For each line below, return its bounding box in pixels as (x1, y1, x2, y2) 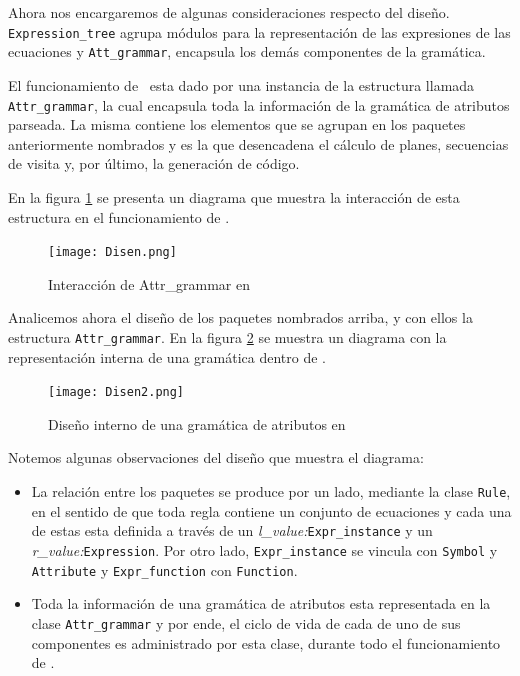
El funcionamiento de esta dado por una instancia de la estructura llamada (8, 74, 475, 95)
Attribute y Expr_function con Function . (31, 559, 298, 580)
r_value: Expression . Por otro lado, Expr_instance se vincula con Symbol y (31, 539, 498, 560)
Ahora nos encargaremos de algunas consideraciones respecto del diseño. (8, 2, 450, 22)
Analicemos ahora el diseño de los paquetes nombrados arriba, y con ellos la (8, 307, 473, 328)
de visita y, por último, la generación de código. (8, 153, 300, 174)
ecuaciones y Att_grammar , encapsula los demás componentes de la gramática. (8, 41, 486, 62)
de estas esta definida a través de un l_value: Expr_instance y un (31, 520, 433, 541)
